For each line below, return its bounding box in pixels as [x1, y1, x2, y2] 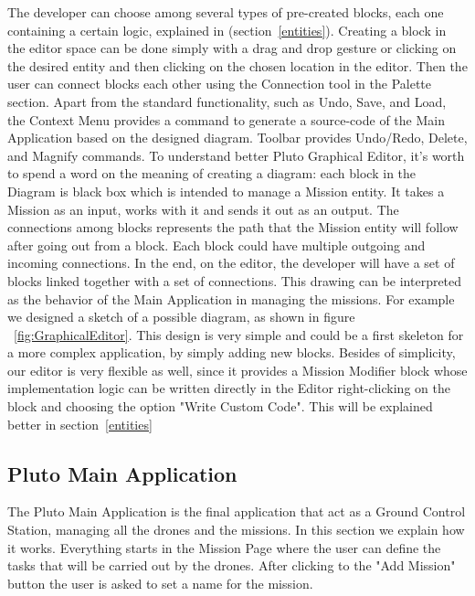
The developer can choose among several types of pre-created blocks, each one [7, 3, 444, 21]
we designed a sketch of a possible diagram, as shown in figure [7, 307, 355, 326]
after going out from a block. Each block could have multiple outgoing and [7, 235, 426, 254]
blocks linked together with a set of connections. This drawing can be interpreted [7, 271, 462, 290]
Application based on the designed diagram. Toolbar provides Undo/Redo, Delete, [7, 128, 468, 147]
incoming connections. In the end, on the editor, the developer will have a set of [7, 253, 455, 272]
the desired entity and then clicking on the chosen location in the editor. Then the [7, 56, 468, 75]
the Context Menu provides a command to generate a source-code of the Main [7, 110, 445, 129]
